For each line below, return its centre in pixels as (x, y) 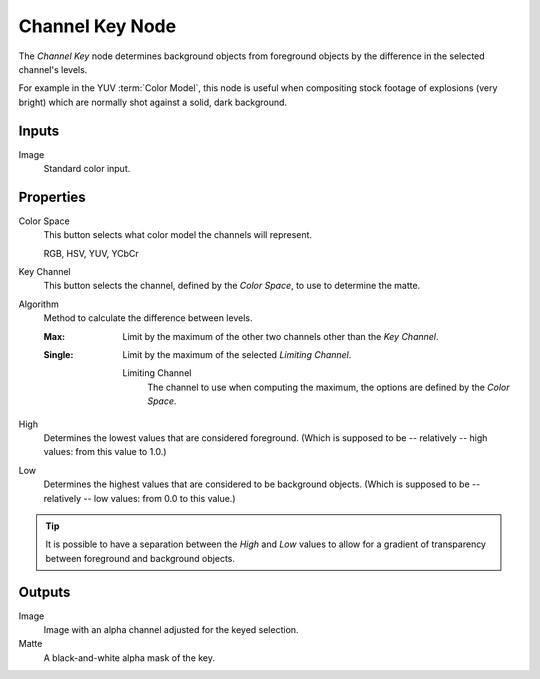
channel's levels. (53, 69)
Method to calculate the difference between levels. (148, 318)
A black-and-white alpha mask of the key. (129, 657)
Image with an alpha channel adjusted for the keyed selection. (171, 630)
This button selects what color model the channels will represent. (178, 235)
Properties (52, 196)
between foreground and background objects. (140, 558)
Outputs (44, 591)
